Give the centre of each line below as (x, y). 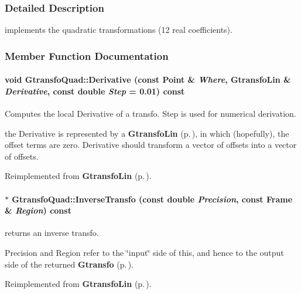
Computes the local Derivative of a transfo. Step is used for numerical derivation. (150, 114)
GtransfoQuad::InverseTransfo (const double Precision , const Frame (152, 199)
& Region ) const (38, 210)
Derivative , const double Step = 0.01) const (95, 91)
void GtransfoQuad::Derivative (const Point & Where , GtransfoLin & (148, 80)
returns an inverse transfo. (52, 233)
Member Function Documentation (87, 55)
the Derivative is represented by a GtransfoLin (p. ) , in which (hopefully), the (147, 133)
